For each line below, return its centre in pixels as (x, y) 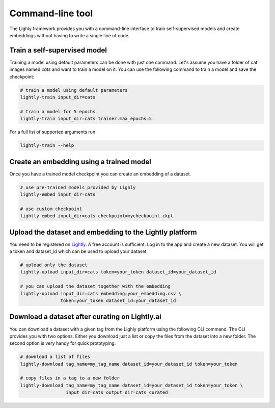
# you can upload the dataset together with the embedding (95, 286)
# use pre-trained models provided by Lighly (78, 187)
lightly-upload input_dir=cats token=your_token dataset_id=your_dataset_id (118, 272)
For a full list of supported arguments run (52, 132)
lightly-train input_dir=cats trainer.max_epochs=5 (86, 119)
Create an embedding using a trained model (80, 161)
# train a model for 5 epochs (58, 111)
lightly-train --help (47, 146)
